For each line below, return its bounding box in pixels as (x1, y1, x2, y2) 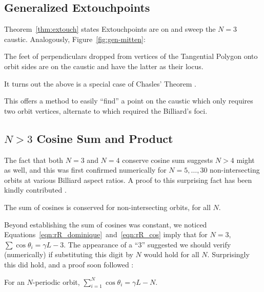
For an (4, 276, 25, 287)
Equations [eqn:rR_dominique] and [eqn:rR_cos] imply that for (4, 229, 208, 240)
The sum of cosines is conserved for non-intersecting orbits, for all (4, 201, 211, 212)
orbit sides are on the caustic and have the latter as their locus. (4, 60, 204, 71)
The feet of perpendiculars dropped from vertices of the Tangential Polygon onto (4, 51, 258, 61)
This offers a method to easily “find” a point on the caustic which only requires (4, 95, 253, 106)
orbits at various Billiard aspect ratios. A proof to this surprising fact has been (4, 174, 252, 185)
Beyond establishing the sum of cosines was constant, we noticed (4, 219, 207, 230)
